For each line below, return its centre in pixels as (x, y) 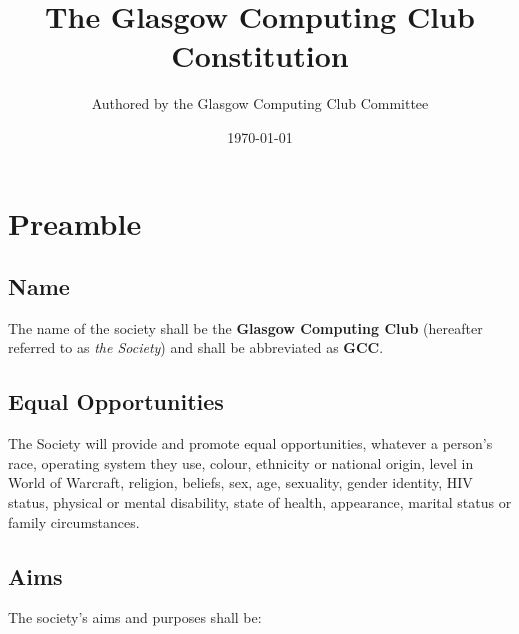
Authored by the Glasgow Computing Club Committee (260, 103)
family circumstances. (74, 521)
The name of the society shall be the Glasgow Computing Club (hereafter (245, 327)
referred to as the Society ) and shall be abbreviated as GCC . (196, 347)
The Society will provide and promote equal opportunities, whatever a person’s (250, 443)
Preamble (75, 222)
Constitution (260, 55)
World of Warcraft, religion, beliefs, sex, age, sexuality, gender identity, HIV (240, 482)
